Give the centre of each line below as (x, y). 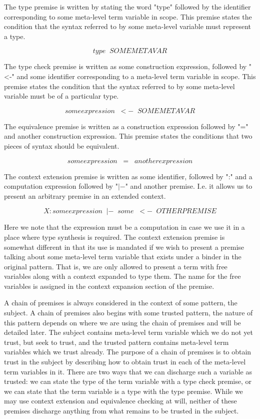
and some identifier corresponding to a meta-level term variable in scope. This (136, 76)
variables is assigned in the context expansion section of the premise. (109, 286)
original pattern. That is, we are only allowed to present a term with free (116, 266)
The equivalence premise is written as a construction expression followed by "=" (126, 126)
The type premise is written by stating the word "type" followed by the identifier (127, 7)
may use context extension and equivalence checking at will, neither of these (120, 401)
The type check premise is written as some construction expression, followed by (125, 66)
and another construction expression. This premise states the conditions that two (128, 136)
